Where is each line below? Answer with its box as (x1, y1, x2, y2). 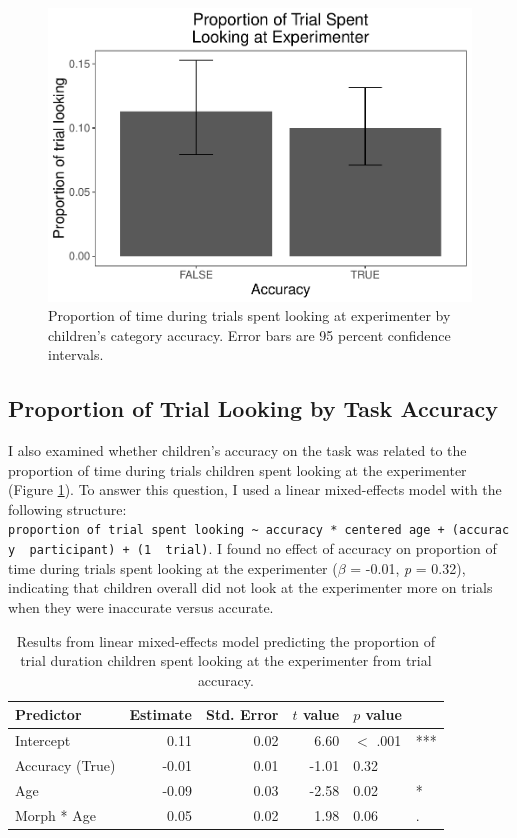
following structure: (8, 498, 127, 519)
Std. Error (205, 704, 279, 725)
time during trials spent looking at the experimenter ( (8, 557, 338, 578)
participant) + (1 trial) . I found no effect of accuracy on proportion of (29, 538, 497, 559)
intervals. (48, 344, 104, 365)
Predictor (15, 704, 82, 725)
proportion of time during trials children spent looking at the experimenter (8, 459, 467, 480)
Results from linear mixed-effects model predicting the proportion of (16, 630, 436, 651)
